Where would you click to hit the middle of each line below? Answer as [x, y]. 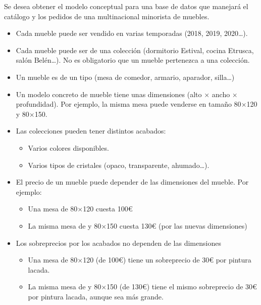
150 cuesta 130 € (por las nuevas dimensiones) [177, 225]
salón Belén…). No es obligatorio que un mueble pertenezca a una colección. [133, 60]
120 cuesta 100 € [108, 209]
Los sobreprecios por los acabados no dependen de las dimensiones [118, 243]
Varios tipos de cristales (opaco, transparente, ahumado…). [119, 165]
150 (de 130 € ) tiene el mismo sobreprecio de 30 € [182, 287]
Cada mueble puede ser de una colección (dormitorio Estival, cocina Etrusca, [135, 50]
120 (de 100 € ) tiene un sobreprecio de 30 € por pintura [167, 260]
